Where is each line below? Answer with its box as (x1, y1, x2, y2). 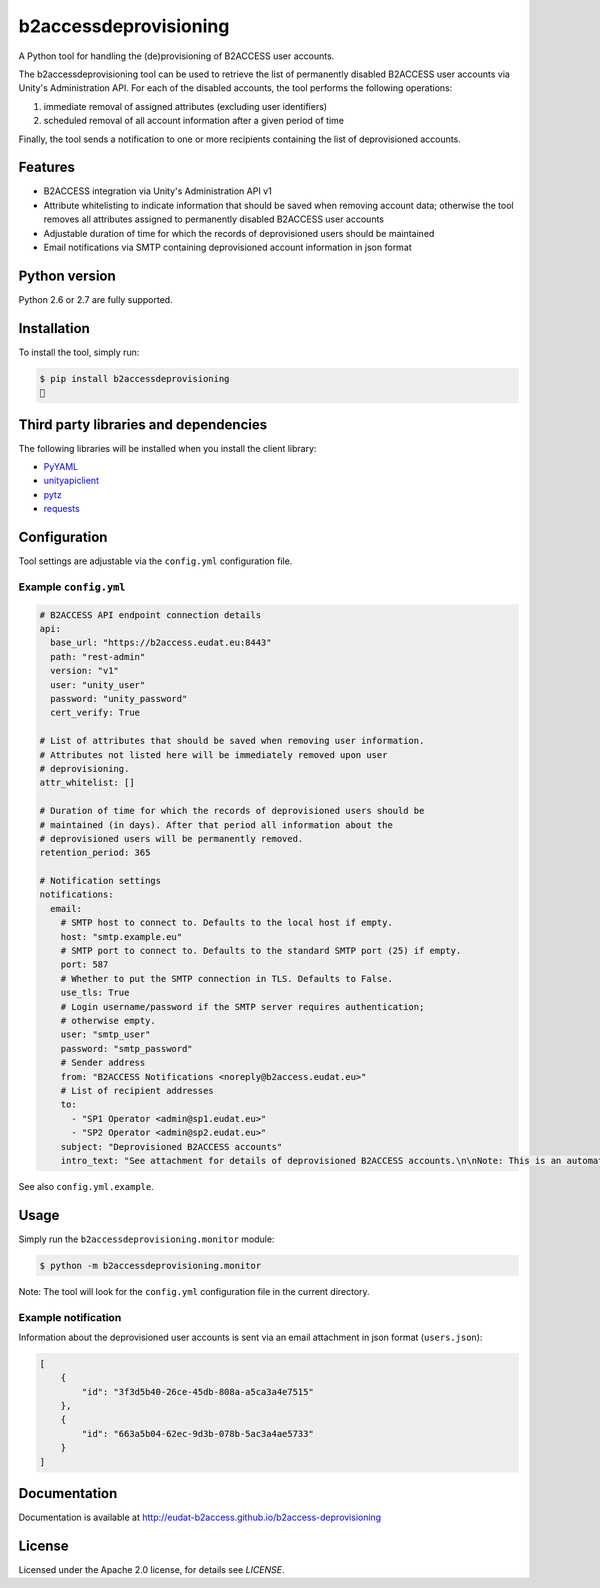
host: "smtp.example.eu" (60, 931, 183, 942)
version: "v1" (50, 665, 120, 677)
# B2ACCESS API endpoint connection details (39, 609, 262, 620)
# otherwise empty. (60, 1015, 157, 1026)
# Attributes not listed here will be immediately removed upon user (39, 749, 388, 760)
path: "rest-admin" (50, 651, 146, 662)
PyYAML (43, 461, 79, 473)
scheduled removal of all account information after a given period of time (43, 115, 345, 127)
